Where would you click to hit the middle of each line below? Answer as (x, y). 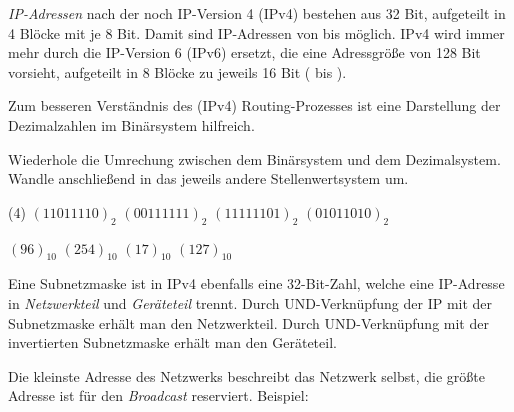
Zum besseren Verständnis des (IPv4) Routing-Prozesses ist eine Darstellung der (254, 105)
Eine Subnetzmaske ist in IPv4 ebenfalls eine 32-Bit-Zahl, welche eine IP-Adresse (256, 283)
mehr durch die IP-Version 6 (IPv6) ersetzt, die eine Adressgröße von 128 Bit (244, 52)
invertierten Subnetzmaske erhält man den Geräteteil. (172, 342)
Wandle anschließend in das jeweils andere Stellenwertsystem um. (208, 178)
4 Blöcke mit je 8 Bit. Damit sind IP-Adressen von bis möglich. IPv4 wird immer (256, 32)
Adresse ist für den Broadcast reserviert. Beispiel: (158, 395)
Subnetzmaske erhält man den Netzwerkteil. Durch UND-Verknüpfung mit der (248, 322)
